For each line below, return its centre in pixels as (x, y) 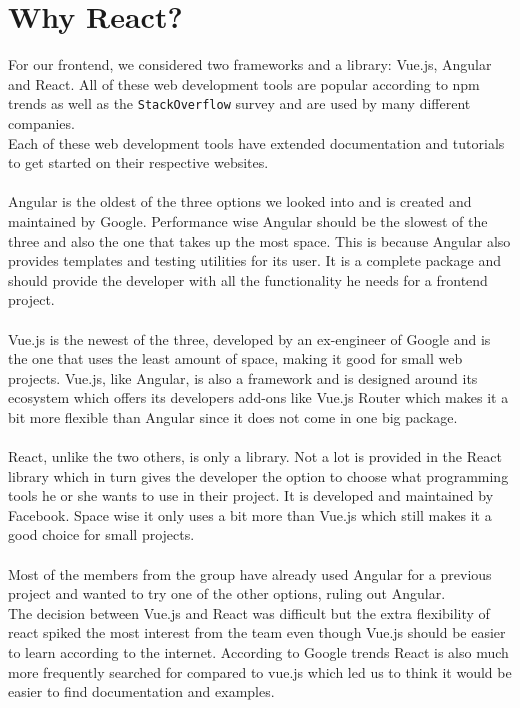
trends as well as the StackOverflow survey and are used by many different (239, 103)
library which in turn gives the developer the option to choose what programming (258, 475)
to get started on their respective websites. (138, 162)
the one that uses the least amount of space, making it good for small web (235, 358)
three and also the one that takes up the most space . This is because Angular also (259, 240)
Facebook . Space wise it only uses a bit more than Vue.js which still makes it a (250, 514)
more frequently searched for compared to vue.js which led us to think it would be (260, 671)
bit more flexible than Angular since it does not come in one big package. (233, 416)
